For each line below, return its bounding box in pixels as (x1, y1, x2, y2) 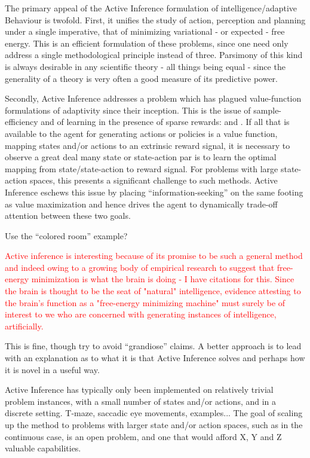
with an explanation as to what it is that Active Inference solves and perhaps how (5, 352, 305, 364)
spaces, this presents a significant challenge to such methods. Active (29, 174, 278, 187)
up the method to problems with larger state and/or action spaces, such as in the (5, 419, 303, 430)
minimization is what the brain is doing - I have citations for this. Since (31, 273, 294, 285)
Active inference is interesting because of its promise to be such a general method (5, 249, 303, 262)
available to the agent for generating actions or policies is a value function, (5, 127, 278, 139)
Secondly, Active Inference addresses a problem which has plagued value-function (5, 92, 302, 105)
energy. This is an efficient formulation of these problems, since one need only (5, 36, 288, 49)
